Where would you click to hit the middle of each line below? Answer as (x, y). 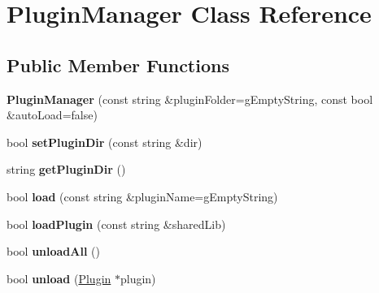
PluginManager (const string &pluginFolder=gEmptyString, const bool (190, 99)
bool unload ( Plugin (59, 278)
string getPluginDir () (66, 169)
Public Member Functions (118, 65)
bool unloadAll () (53, 251)
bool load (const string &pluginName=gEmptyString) (142, 196)
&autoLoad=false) (52, 115)
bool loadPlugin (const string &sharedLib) (116, 224)
